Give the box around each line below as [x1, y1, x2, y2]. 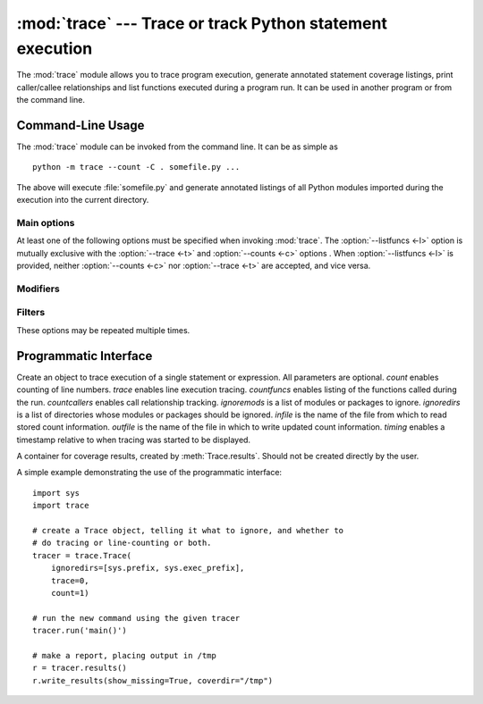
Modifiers [16, 282, 60, 295]
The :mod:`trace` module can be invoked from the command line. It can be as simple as [16, 141, 339, 152]
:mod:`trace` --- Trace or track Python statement [16, 13, 388, 33]
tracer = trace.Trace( [32, 550, 132, 560]
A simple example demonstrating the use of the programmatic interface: [16, 467, 282, 478]
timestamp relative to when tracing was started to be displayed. [16, 434, 250, 445]
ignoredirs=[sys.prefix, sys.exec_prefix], [50, 563, 245, 574]
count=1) [50, 588, 89, 598]
